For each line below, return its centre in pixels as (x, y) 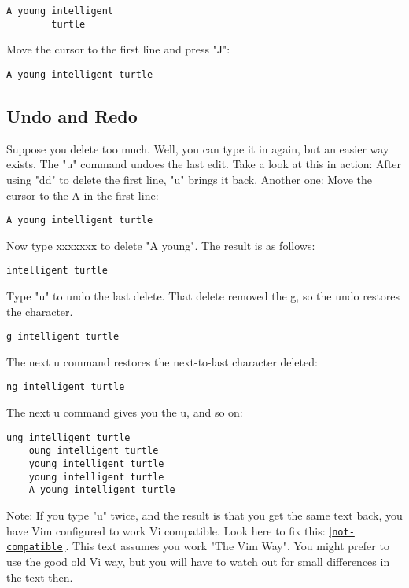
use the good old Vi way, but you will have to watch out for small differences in (198, 561)
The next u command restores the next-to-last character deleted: (162, 361)
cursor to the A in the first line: (83, 195)
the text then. (40, 577)
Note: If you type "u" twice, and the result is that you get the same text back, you (204, 515)
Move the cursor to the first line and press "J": (118, 49)
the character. (40, 311)
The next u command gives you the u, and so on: (125, 412)
